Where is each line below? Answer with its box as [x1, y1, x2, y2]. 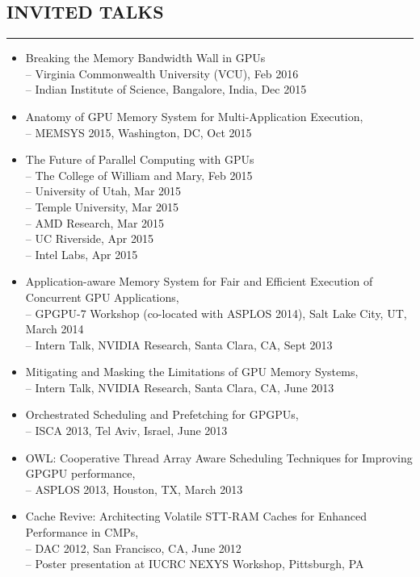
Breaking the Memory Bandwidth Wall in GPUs [25, 49, 266, 66]
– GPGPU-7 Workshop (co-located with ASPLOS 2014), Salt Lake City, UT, [25, 304, 407, 321]
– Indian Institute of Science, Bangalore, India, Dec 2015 [25, 81, 307, 98]
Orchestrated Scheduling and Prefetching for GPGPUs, [25, 406, 299, 423]
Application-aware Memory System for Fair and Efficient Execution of [25, 273, 373, 290]
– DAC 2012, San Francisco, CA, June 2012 [25, 539, 241, 556]
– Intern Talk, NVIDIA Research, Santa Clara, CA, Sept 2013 [25, 336, 333, 353]
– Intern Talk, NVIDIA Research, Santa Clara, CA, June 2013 [25, 378, 334, 395]
